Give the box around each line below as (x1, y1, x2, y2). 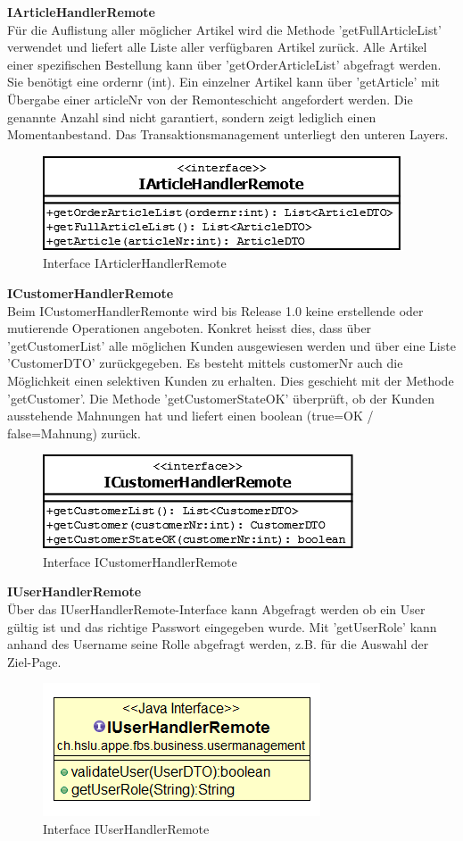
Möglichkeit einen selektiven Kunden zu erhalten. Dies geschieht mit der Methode (7, 371, 454, 389)
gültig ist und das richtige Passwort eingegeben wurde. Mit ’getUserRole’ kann (7, 617, 437, 636)
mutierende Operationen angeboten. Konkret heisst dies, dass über (7, 319, 372, 337)
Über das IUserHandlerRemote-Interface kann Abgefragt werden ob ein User (7, 600, 426, 619)
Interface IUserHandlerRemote (43, 820, 210, 838)
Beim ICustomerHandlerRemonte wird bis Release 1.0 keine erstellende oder (7, 301, 424, 320)
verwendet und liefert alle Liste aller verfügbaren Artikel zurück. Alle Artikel (7, 37, 427, 56)
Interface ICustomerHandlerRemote (43, 552, 237, 570)
